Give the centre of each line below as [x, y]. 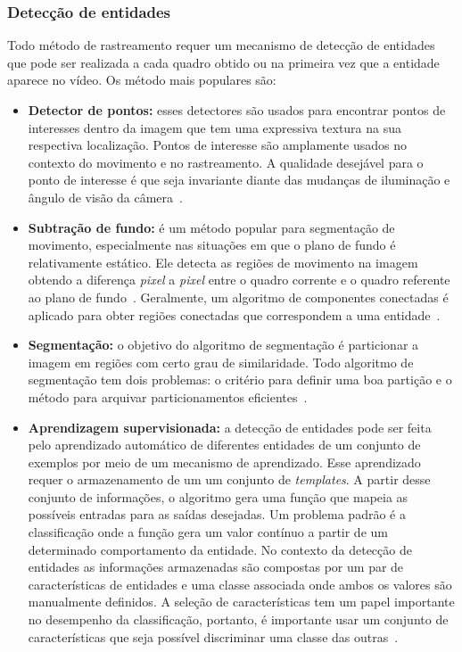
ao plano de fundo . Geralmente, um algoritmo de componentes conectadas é [238, 297]
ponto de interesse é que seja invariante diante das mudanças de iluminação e [239, 180]
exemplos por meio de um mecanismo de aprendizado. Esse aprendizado [224, 462]
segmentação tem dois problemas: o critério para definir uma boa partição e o [240, 380]
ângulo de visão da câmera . [105, 197]
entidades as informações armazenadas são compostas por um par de [216, 567]
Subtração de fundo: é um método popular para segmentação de [211, 227]
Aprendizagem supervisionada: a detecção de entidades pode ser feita [230, 427]
